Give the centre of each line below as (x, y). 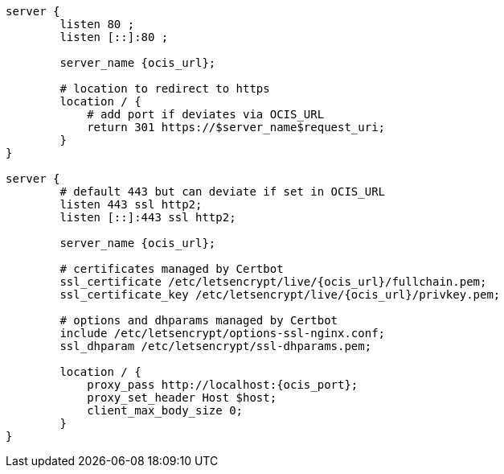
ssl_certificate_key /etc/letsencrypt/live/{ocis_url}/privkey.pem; (280, 295)
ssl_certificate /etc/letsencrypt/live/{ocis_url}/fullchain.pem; (273, 282)
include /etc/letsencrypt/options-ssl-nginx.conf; (223, 333)
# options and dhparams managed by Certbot (199, 320)
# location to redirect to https (165, 89)
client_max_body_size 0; (165, 410)
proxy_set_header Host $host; (182, 398)
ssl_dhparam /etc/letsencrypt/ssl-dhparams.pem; (216, 346)
